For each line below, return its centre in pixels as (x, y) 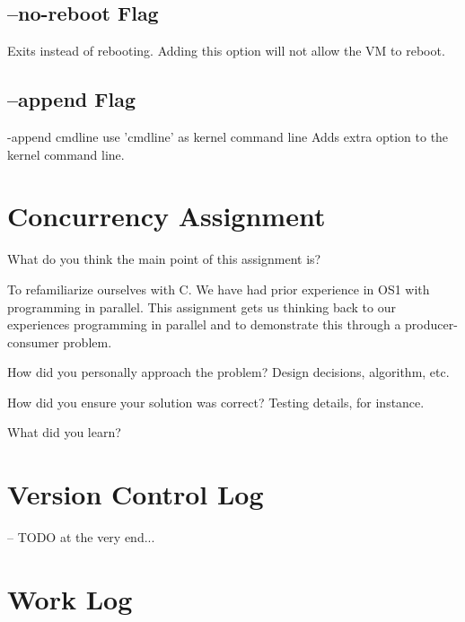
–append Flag (71, 99)
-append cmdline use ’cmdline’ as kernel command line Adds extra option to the (228, 136)
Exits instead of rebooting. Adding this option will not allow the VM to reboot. (226, 51)
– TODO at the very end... (81, 537)
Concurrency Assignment (167, 216)
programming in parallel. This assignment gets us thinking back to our (202, 307)
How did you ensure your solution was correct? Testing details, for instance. (216, 402)
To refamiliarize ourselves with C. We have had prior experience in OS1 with (219, 289)
